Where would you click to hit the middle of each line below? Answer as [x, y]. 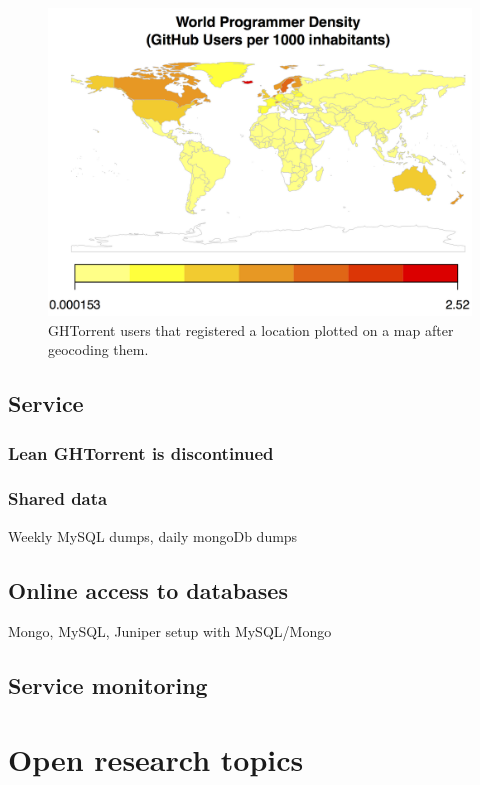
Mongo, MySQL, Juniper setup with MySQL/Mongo [170, 631]
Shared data [58, 498]
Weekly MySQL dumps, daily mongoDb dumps [153, 535]
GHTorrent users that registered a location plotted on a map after [251, 329]
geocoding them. [98, 349]
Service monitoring [108, 685]
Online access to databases [148, 589]
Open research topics [156, 759]
